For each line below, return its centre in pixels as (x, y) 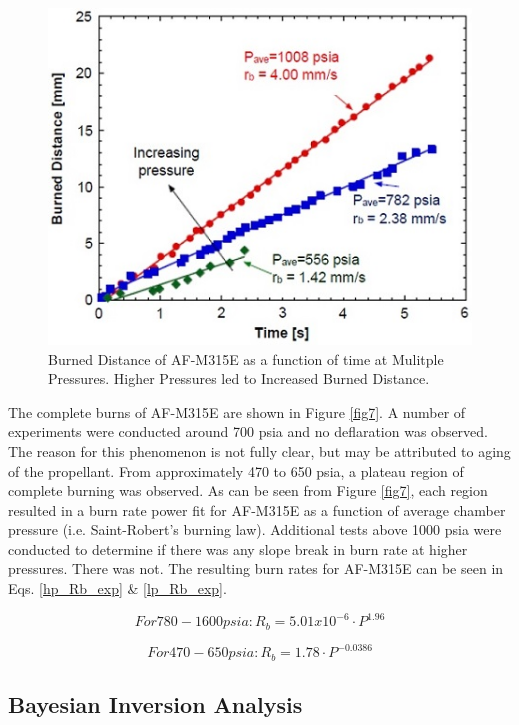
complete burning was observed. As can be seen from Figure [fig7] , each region (248, 490)
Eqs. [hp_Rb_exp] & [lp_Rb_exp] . (117, 588)
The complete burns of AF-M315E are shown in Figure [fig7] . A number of (237, 411)
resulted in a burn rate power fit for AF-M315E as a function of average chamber (257, 509)
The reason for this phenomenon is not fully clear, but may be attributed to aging (259, 450)
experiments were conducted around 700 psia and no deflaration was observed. (248, 431)
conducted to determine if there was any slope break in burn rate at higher (238, 548)
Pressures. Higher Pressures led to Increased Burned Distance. (239, 378)
